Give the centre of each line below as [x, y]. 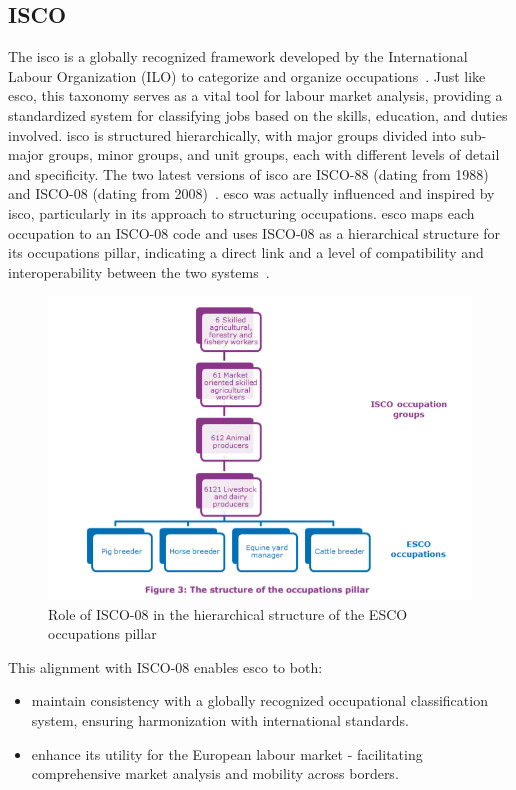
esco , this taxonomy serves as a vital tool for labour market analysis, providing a [255, 95]
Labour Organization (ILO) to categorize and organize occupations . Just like [247, 75]
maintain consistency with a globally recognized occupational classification [259, 700]
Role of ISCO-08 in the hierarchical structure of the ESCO [228, 613]
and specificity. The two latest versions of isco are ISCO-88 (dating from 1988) [248, 173]
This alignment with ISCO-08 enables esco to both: [165, 666]
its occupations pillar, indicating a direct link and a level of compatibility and [246, 252]
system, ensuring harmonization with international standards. [220, 720]
